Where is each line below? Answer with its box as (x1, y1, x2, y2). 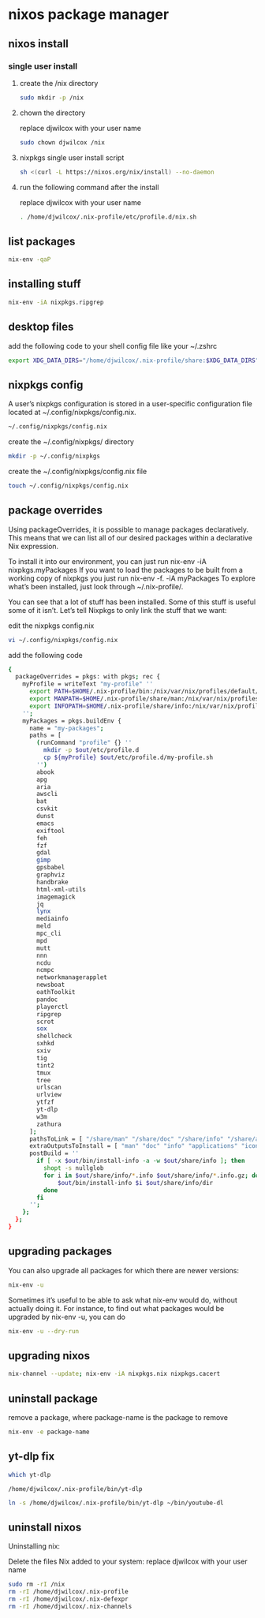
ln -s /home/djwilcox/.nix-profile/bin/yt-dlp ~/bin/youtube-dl (8, 1499, 224, 1507)
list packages (8, 234, 76, 248)
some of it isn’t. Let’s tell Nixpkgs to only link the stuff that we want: (8, 605, 227, 615)
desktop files (8, 320, 74, 334)
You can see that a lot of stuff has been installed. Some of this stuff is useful (8, 597, 256, 607)
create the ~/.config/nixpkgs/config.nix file (8, 467, 147, 476)
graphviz (36, 871, 65, 879)
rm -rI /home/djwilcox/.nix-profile (8, 1588, 129, 1596)
